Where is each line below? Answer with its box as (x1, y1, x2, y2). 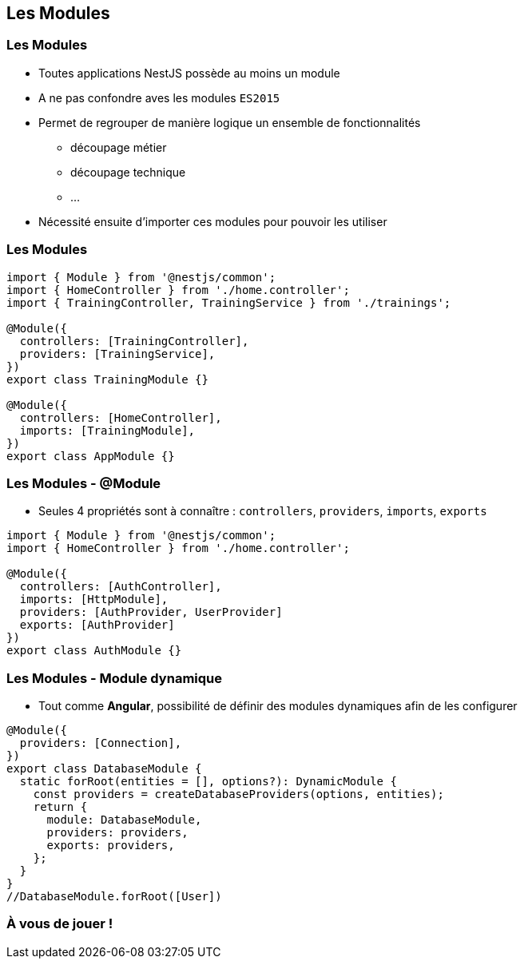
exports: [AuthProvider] (19, 618, 175, 632)
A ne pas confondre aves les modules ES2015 (38, 90, 280, 105)
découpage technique (70, 165, 186, 179)
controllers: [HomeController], (19, 411, 222, 424)
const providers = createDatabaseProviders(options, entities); (33, 788, 444, 801)
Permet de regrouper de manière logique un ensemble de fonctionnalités (38, 115, 421, 129)
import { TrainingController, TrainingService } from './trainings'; (6, 296, 451, 309)
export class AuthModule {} (6, 644, 182, 657)
